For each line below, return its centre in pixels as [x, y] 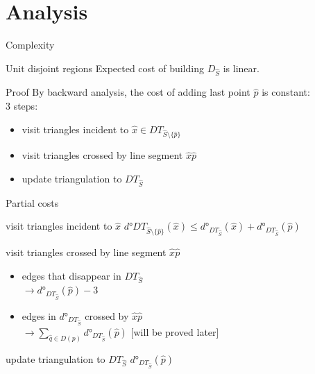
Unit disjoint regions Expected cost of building [105, 68]
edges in [39, 315]
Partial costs [32, 202]
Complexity [30, 45]
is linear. [241, 68]
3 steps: [22, 106]
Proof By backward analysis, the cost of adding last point [128, 92]
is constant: [286, 92]
